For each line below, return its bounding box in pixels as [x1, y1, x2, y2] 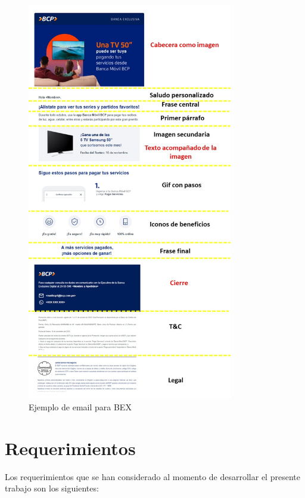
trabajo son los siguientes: [5, 482, 99, 494]
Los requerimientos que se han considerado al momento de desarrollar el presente [5, 470, 300, 482]
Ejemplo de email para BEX [29, 400, 132, 413]
